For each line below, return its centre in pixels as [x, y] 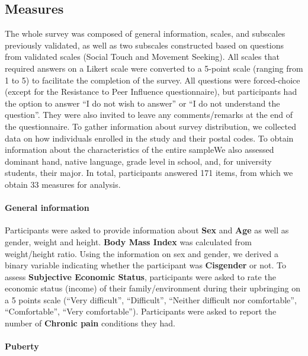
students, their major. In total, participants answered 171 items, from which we [149, 173]
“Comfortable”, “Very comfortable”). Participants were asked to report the [141, 311]
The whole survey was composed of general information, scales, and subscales [145, 33]
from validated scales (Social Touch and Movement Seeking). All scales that [142, 57]
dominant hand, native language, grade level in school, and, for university [138, 161]
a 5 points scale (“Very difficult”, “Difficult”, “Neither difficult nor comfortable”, [151, 299]
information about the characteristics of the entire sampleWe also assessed [139, 150]
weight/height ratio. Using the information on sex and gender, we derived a [142, 253]
